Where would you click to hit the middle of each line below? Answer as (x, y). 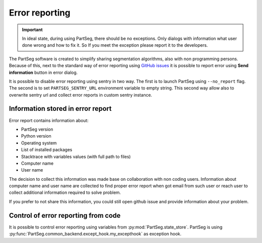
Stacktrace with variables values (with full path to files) (76, 156)
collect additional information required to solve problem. (65, 192)
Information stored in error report (60, 109)
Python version (36, 136)
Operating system (39, 143)
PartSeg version (37, 129)
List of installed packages (47, 150)
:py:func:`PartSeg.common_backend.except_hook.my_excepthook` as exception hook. (95, 234)
